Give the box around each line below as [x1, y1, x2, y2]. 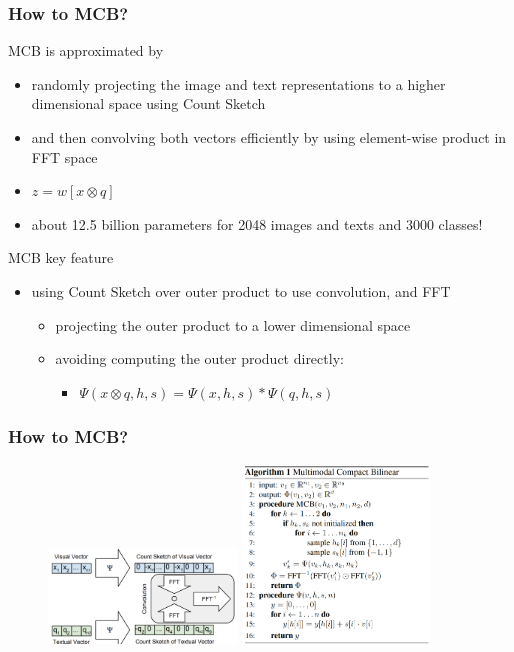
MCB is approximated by [8, 40, 164, 61]
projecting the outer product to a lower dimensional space [55, 314, 411, 335]
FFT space [31, 146, 98, 167]
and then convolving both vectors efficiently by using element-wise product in [31, 127, 507, 147]
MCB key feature [8, 247, 114, 268]
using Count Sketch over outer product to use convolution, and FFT [31, 280, 451, 301]
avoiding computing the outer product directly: [55, 348, 344, 369]
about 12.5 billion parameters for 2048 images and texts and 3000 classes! [31, 213, 483, 234]
